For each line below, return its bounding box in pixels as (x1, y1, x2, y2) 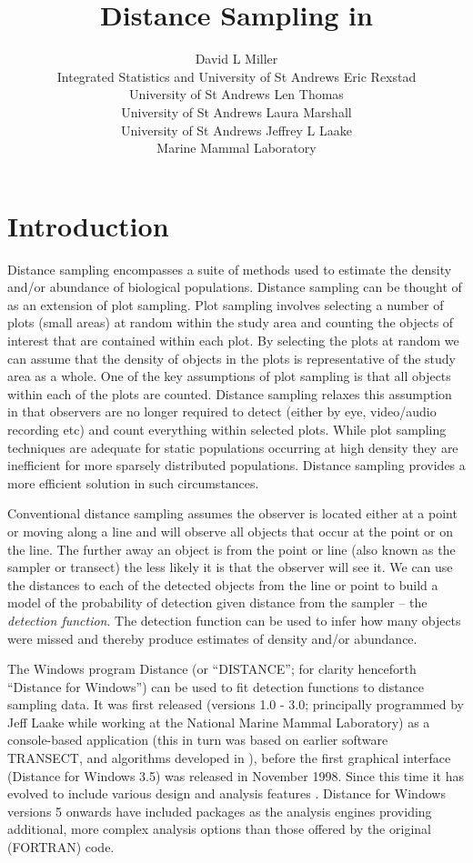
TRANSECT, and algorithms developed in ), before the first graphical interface (7, 748, 451, 768)
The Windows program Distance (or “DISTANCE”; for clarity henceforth (7, 659, 417, 678)
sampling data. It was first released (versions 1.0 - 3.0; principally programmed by (7, 695, 464, 714)
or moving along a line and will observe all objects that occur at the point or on (7, 521, 453, 540)
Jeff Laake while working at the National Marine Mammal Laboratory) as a (7, 712, 430, 731)
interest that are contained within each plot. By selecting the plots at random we (7, 331, 459, 349)
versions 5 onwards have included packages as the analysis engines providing (7, 801, 432, 820)
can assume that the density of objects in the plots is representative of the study (7, 348, 456, 367)
